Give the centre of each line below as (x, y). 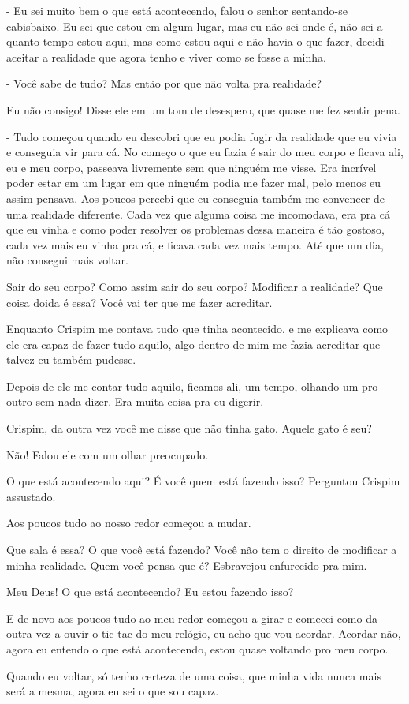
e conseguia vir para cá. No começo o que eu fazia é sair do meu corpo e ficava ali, (205, 152)
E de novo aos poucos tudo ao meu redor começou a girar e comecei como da (192, 618)
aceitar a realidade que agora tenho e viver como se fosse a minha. (166, 56)
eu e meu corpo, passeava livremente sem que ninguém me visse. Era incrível (191, 167)
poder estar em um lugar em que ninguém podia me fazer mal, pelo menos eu (194, 183)
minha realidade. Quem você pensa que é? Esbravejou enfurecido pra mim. (187, 565)
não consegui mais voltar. (67, 260)
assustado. (31, 496)
